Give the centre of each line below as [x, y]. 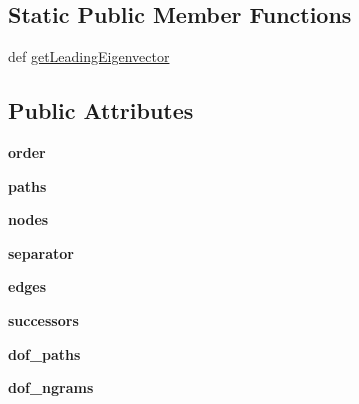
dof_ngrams [51, 387]
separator [41, 252]
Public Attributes [101, 110]
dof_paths [44, 353]
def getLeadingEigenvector [89, 56]
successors [43, 319]
